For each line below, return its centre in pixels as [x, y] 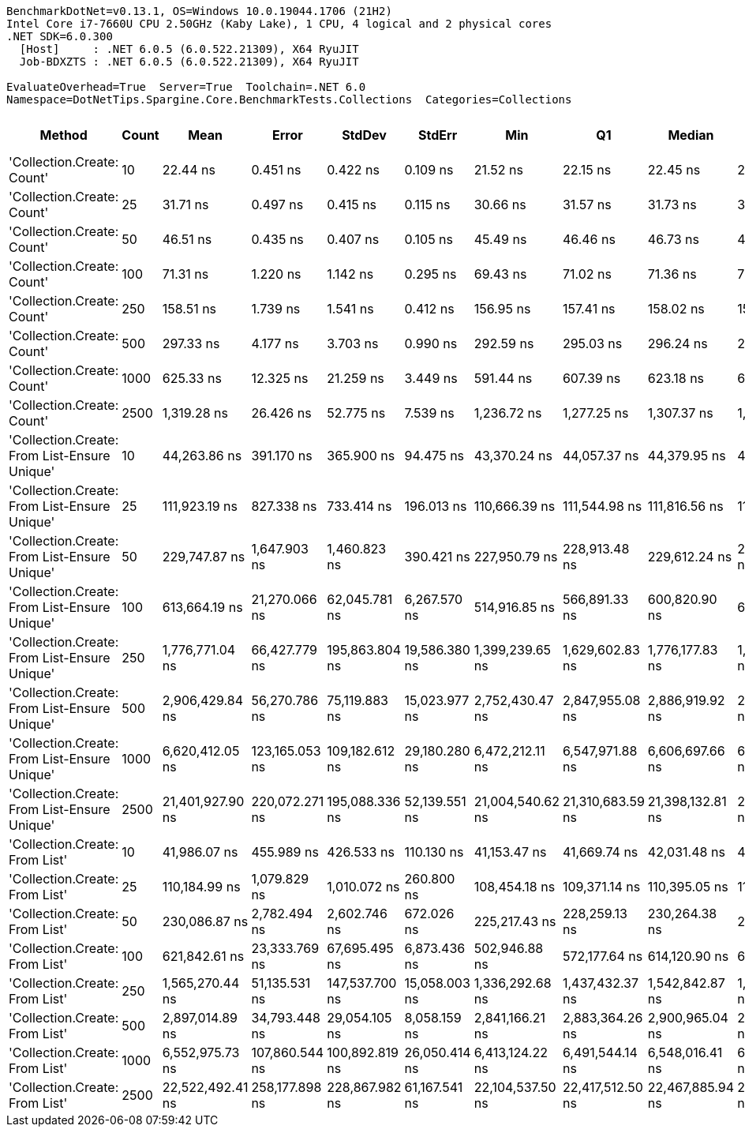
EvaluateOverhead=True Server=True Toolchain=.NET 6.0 [186, 87]
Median [691, 135]
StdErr [438, 135]
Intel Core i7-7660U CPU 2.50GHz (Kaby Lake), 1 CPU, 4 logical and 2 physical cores [279, 24]
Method [64, 135]
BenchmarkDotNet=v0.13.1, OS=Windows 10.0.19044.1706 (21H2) [199, 11]
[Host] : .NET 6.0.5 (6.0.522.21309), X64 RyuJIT [189, 49]
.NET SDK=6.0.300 [60, 36]
